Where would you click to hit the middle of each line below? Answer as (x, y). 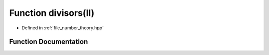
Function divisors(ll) (52, 13)
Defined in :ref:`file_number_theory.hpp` (63, 28)
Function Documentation (49, 42)
